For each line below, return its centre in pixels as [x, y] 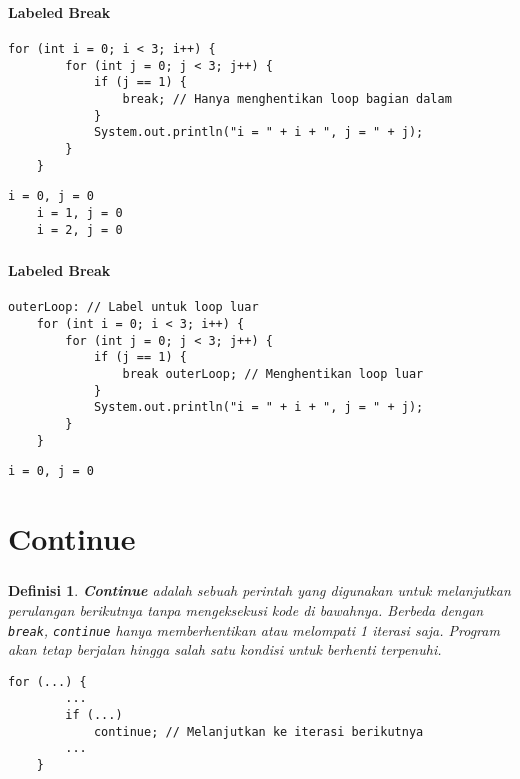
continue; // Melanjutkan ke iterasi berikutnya [258, 731]
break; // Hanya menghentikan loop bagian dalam [287, 99]
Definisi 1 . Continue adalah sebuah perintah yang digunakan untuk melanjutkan [259, 590]
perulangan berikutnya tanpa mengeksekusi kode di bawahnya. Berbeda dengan [246, 609]
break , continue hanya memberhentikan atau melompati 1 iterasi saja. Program [254, 629]
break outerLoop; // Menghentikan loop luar [273, 374]
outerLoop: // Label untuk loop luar [133, 307]
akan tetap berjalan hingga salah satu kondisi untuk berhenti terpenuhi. [225, 649]
